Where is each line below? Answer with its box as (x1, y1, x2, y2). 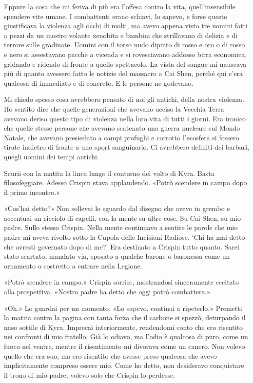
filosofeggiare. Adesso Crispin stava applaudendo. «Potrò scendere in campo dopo (4, 177, 247, 188)
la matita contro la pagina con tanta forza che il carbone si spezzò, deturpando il (4, 312, 246, 323)
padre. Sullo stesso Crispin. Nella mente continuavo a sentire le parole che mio (4, 222, 238, 232)
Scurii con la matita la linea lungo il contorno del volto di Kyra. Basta (4, 168, 214, 178)
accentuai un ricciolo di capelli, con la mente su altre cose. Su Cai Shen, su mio (4, 212, 241, 223)
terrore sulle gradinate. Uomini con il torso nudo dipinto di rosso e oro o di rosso (4, 39, 245, 50)
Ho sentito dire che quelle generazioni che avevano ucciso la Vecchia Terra (4, 103, 224, 114)
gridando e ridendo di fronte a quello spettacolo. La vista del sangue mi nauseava (4, 58, 247, 69)
